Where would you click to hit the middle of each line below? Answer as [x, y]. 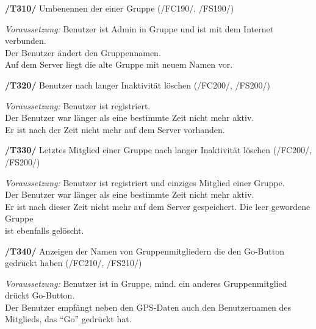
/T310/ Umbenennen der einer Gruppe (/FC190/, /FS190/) [120, 8]
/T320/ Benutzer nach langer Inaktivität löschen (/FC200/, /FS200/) [138, 85]
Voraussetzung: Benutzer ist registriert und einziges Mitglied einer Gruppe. [145, 182]
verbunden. [26, 41]
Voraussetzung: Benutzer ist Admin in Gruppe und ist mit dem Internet [139, 28]
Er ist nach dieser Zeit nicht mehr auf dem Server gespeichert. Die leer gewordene [158, 206]
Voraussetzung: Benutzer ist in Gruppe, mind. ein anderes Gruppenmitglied [146, 283]
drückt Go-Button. [40, 295]
